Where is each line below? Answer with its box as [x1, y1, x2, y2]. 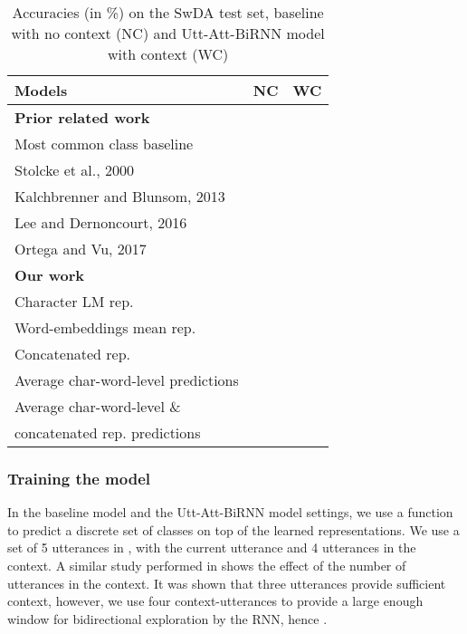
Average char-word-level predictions [14, 370, 239, 390]
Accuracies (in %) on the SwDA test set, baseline [12, 2, 324, 23]
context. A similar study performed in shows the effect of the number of [7, 556, 406, 574]
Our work [14, 264, 85, 285]
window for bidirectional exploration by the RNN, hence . [7, 609, 328, 628]
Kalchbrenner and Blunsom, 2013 [14, 186, 225, 207]
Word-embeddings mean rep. [14, 317, 196, 338]
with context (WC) [107, 43, 229, 64]
